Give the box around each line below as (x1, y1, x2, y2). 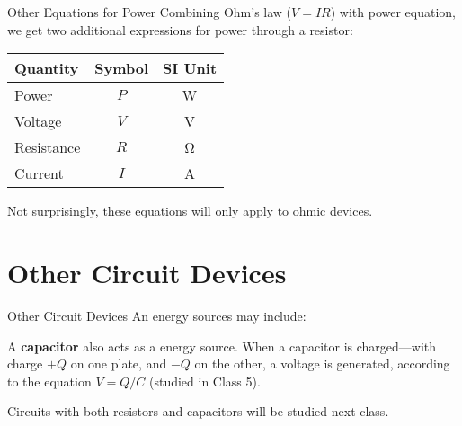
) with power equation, (330, 3, 456, 21)
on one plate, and (70, 354, 167, 373)
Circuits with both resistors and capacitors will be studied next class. (7, 402, 389, 421)
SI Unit (163, 58, 218, 79)
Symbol (94, 58, 149, 79)
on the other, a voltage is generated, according (194, 354, 450, 373)
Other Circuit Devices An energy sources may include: (7, 306, 307, 324)
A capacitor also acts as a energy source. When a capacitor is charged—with (7, 336, 437, 355)
